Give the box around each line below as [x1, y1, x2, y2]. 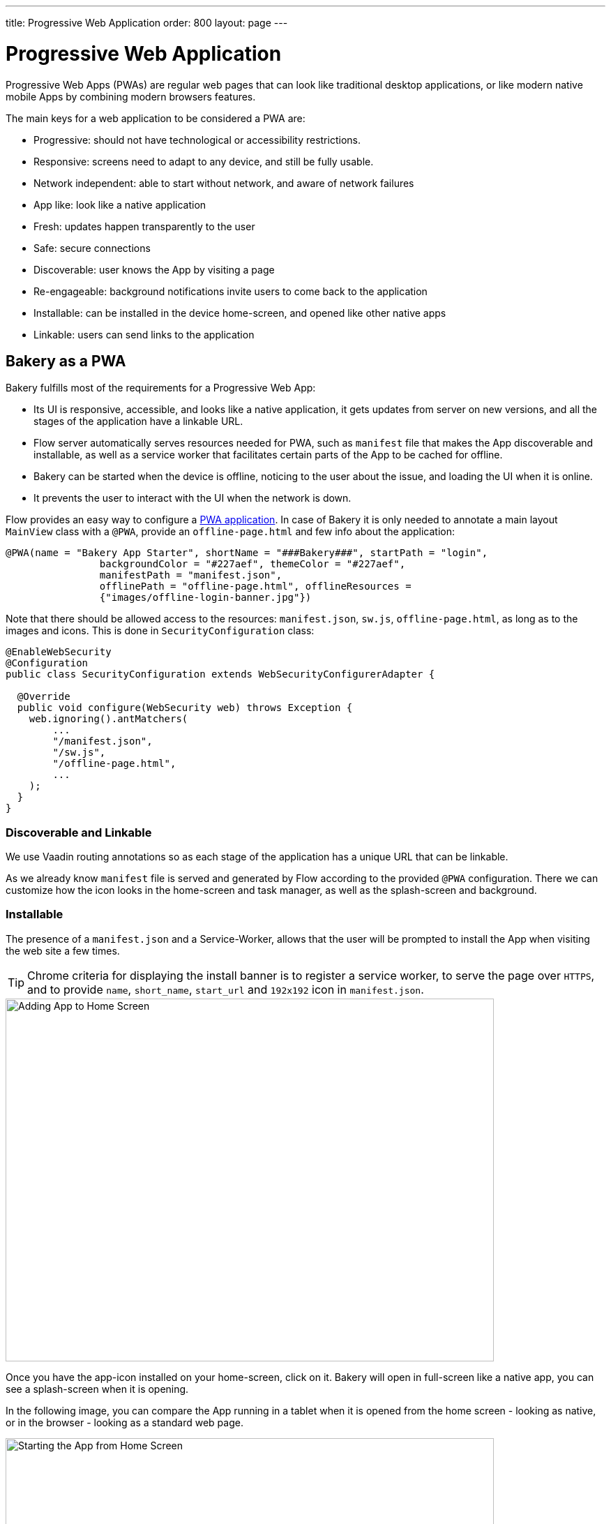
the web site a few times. [6, 944, 120, 957]
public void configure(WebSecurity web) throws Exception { [17, 702, 353, 714]
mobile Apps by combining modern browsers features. [6, 90, 256, 103]
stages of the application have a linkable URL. [33, 415, 243, 428]
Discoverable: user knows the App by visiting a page [33, 263, 275, 276]
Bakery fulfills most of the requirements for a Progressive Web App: [6, 382, 316, 394]
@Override [17, 691, 70, 703]
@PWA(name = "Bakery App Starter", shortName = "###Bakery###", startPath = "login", [6, 547, 488, 559]
